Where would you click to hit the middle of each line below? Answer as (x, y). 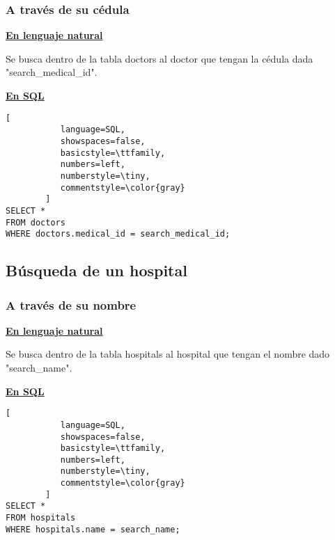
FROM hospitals (41, 518)
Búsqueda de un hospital (96, 270)
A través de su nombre (71, 304)
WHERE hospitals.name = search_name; (93, 529)
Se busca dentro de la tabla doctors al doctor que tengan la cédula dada (159, 58)
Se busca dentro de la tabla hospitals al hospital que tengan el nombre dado (168, 354)
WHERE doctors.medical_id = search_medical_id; (118, 234)
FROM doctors (36, 222)
